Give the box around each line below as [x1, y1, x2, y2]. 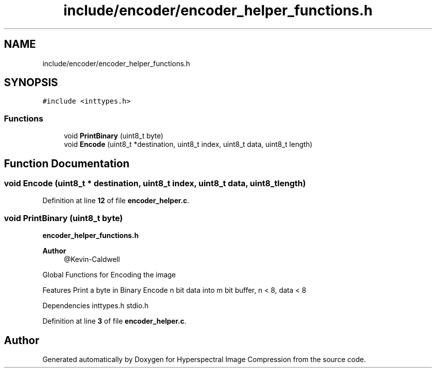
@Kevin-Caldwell [64, 255, 120, 264]
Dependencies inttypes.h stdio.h [42, 301, 149, 310]
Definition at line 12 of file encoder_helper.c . [42, 196, 190, 205]
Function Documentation [4, 157, 129, 170]
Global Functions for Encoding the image [42, 270, 176, 279]
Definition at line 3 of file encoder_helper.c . [42, 317, 187, 326]
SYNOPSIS [4, 76, 58, 89]
